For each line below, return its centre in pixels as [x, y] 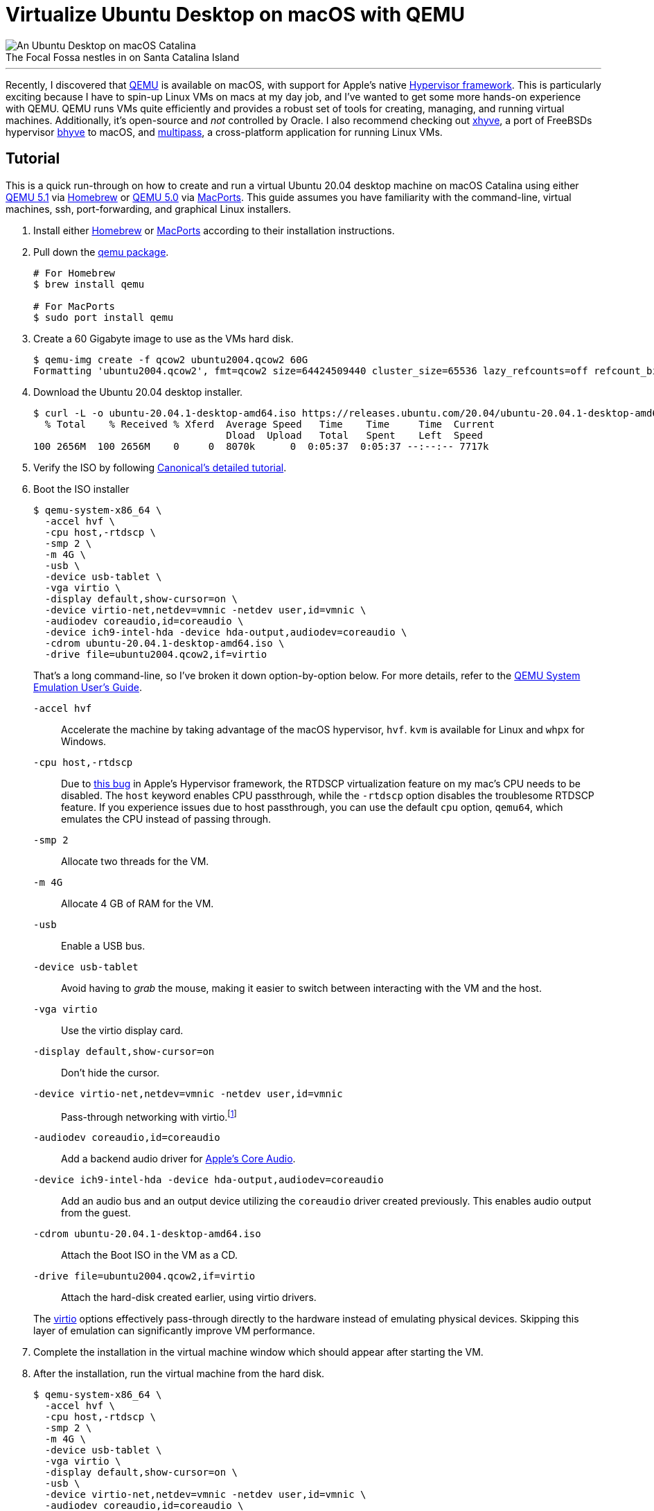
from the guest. [96, 1213]
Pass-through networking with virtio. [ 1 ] [149, 1116]
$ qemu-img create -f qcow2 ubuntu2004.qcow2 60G [171, 359]
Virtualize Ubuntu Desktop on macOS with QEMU [236, 15]
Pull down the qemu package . [101, 252]
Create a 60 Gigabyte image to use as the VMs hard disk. [163, 338]
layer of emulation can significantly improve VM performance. [174, 1331]
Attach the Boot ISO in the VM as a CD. [150, 1255]
